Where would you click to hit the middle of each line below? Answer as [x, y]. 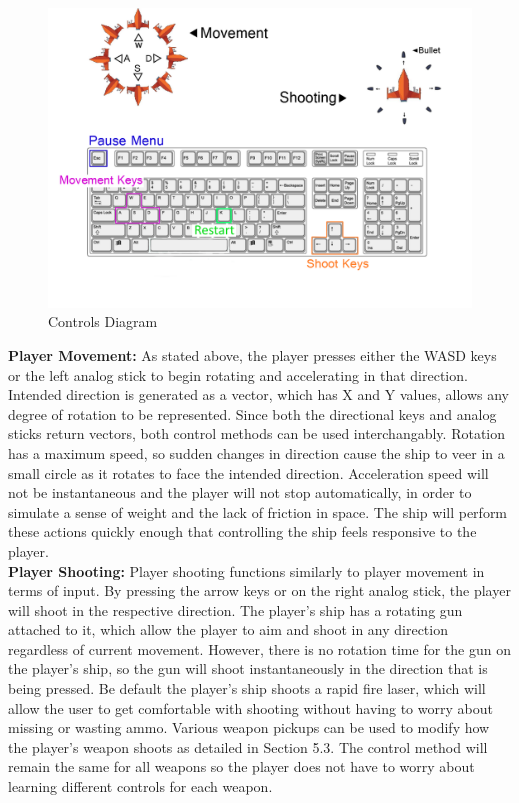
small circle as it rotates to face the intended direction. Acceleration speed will [248, 472]
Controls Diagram [103, 321]
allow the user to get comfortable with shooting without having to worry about [250, 707]
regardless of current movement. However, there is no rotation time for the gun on [259, 648]
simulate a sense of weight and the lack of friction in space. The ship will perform [258, 511]
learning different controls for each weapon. [140, 786]
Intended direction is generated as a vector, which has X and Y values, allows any [258, 394]
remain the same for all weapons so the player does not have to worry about [241, 766]
